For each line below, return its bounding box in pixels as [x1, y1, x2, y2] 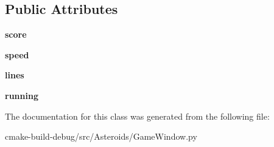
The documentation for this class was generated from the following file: [5, 109, 270, 122]
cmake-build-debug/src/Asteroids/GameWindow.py [5, 130, 197, 143]
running [5, 89, 38, 101]
